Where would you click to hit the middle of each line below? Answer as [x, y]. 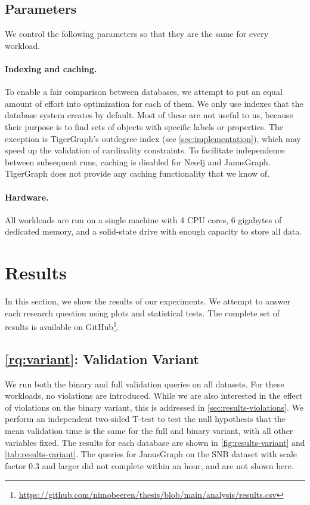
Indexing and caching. [51, 68]
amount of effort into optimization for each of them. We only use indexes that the [154, 103]
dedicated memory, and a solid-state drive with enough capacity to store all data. [154, 231]
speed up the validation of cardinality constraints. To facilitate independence [145, 150]
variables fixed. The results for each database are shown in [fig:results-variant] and [155, 442]
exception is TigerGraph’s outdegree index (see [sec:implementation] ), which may [153, 138]
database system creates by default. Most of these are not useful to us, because [149, 115]
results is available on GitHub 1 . [62, 326]
